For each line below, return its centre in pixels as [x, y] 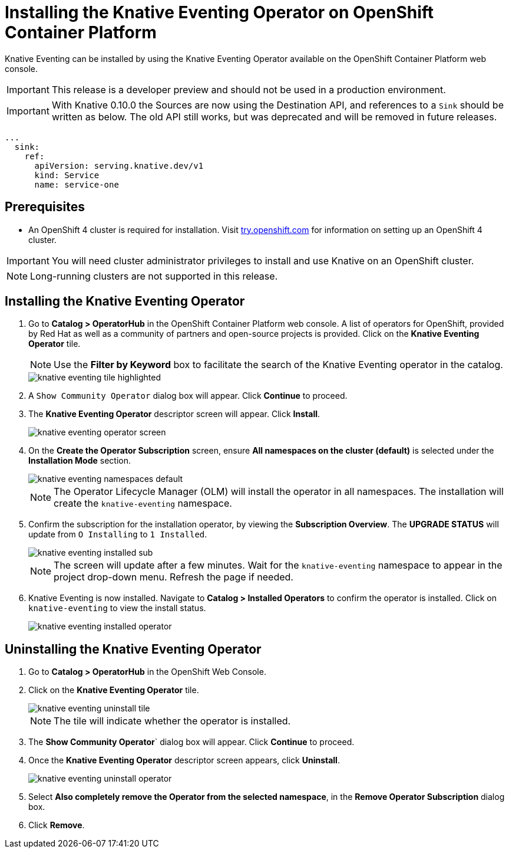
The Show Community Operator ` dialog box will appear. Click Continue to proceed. [191, 742]
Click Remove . [57, 825]
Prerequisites [45, 207]
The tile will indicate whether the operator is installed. [172, 721]
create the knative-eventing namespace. [143, 503]
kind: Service [67, 175]
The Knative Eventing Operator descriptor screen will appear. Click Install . [174, 414]
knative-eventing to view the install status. [117, 608]
